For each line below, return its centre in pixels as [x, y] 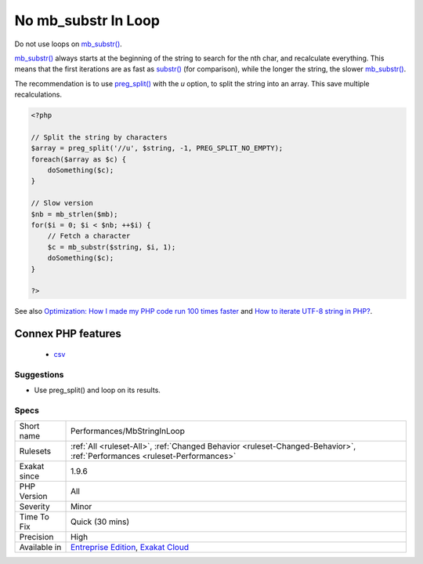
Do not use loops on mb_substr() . [69, 44]
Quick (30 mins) [100, 522]
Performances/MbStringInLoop [128, 431]
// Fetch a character [89, 236]
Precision [36, 537]
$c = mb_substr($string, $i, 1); [112, 247]
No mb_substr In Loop [87, 20]
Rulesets [35, 451]
